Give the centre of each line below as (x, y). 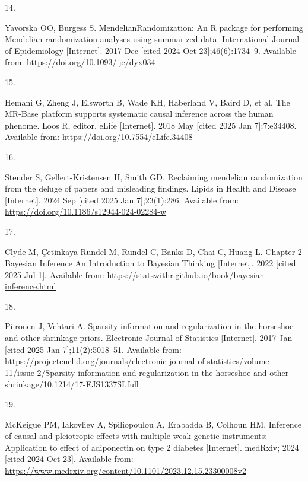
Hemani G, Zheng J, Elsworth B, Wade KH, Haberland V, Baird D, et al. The (147, 102)
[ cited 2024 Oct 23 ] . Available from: (69, 459)
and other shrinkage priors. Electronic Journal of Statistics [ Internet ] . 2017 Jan (149, 338)
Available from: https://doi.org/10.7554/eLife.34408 (99, 137)
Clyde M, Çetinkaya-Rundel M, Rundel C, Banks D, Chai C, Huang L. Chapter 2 (153, 251)
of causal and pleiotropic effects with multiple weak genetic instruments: (136, 436)
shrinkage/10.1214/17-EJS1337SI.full (72, 384)
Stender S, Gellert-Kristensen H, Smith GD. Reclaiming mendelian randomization (154, 176)
